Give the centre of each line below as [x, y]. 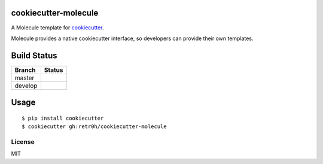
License [23, 142]
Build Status [34, 55]
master [25, 78]
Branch [25, 70]
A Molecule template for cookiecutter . [57, 28]
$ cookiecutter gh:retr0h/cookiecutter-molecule [94, 127]
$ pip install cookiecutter [63, 118]
